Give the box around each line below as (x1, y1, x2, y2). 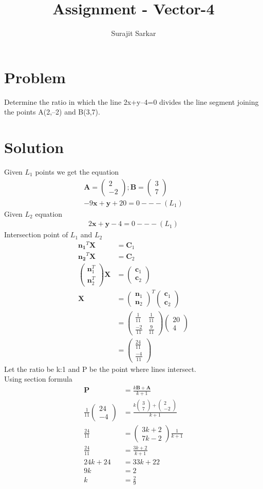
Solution (4, 137, 64, 158)
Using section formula (4, 373, 72, 384)
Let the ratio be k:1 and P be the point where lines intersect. (4, 363, 196, 374)
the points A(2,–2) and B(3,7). (4, 106, 100, 117)
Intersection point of (4, 229, 68, 240)
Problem (4, 66, 66, 87)
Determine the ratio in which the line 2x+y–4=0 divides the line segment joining (4, 96, 259, 107)
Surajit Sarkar (111, 28, 156, 39)
